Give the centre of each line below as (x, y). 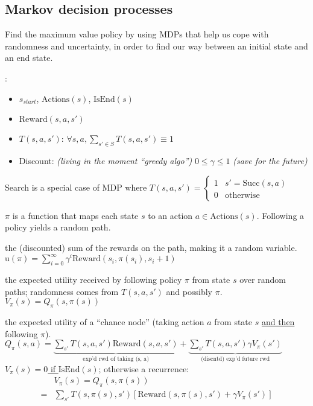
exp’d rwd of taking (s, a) (116, 359)
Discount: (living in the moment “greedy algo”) (106, 160)
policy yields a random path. (58, 227)
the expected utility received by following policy (93, 280)
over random (263, 280)
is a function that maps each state (75, 215)
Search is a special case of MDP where (76, 187)
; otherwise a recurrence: (144, 368)
